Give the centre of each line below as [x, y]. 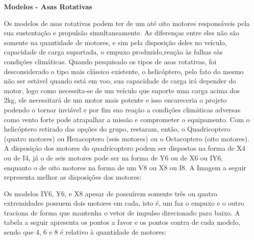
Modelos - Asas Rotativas [48, 6]
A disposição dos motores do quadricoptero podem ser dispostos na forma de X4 [125, 148]
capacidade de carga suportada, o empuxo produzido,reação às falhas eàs [114, 52]
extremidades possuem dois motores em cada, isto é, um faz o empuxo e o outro [124, 203]
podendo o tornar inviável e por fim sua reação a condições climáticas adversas [122, 109]
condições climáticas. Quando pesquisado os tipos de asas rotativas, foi [110, 61]
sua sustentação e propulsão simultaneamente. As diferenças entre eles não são [122, 33]
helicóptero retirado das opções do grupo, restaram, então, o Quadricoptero [117, 129]
